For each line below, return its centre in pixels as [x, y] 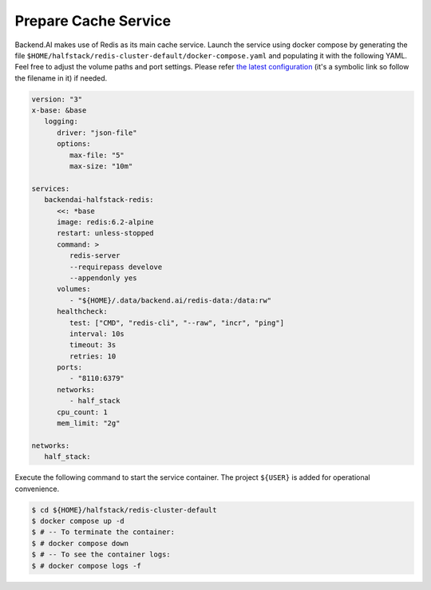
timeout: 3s [93, 345]
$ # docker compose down [80, 543]
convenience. [37, 489]
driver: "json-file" [97, 133]
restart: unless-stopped [106, 233]
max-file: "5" [97, 155]
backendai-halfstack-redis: [99, 200]
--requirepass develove [116, 267]
